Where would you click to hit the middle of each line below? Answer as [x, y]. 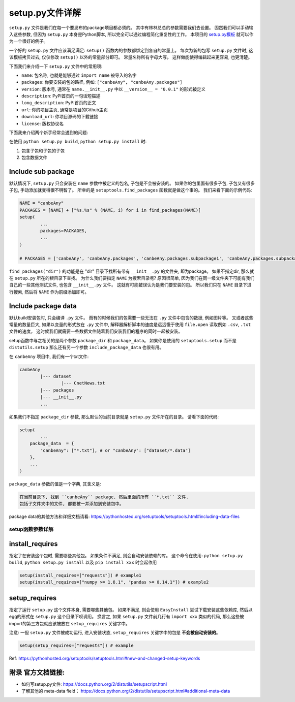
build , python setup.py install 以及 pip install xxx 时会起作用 [83, 562]
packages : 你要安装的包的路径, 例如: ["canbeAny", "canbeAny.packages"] [102, 82]
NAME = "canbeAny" [42, 203]
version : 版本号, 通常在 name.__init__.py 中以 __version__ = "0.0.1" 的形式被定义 [114, 89]
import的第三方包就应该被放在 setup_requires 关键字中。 [70, 623]
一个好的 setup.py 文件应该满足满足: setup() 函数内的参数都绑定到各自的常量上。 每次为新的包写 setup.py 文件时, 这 [131, 50]
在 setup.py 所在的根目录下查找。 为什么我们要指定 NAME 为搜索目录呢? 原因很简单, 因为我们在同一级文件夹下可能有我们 [132, 278]
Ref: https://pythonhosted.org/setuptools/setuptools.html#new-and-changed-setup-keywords [104, 658]
